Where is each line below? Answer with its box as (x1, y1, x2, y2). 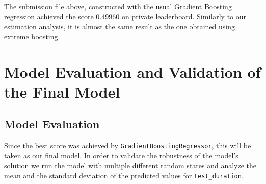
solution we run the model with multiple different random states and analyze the (4, 160, 257, 171)
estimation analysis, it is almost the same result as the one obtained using (4, 21, 235, 32)
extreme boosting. (4, 31, 60, 41)
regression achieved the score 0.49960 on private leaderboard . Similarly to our (4, 11, 247, 21)
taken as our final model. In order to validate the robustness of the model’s (4, 150, 238, 160)
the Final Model (4, 81, 120, 102)
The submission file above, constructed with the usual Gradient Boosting (4, 1, 232, 11)
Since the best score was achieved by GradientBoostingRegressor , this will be (4, 140, 251, 151)
